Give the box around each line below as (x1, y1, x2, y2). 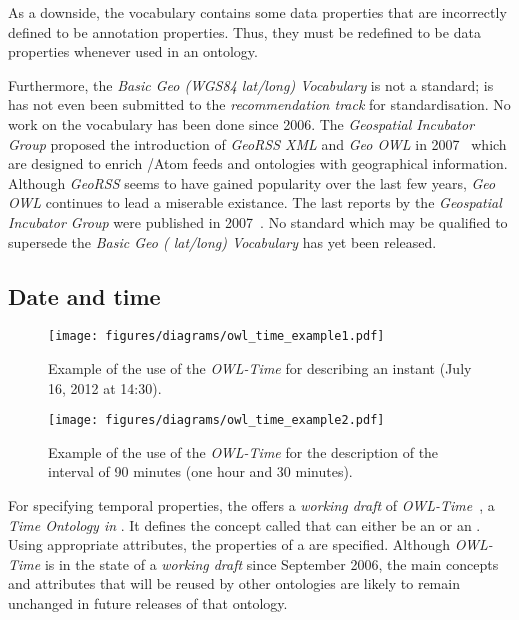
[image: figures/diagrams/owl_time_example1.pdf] (48, 329, 385, 344)
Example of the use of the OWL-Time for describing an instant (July (48, 357, 472, 378)
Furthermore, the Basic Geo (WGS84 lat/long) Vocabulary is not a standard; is (8, 74, 494, 95)
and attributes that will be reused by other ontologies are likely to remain (8, 573, 460, 594)
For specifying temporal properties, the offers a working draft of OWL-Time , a (8, 495, 495, 516)
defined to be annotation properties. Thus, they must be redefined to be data (8, 21, 481, 42)
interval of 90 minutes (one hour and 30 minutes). (48, 461, 353, 482)
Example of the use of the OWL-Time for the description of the (48, 441, 439, 462)
